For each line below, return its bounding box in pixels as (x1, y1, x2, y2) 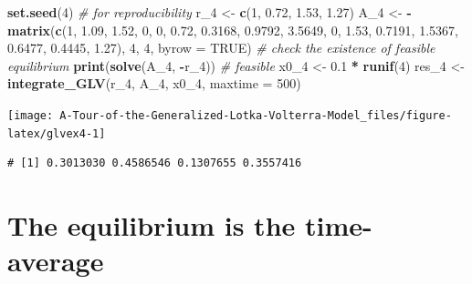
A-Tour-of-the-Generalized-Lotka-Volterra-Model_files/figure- (59, 108, 452, 122)
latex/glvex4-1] (7, 127, 106, 140)
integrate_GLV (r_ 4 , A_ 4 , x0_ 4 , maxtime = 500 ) (7, 74, 301, 93)
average (7, 242, 104, 279)
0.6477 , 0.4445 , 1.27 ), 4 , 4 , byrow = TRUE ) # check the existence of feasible (7, 38, 435, 57)
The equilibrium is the (7, 207, 296, 244)
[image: (7, 108, 54, 122)
